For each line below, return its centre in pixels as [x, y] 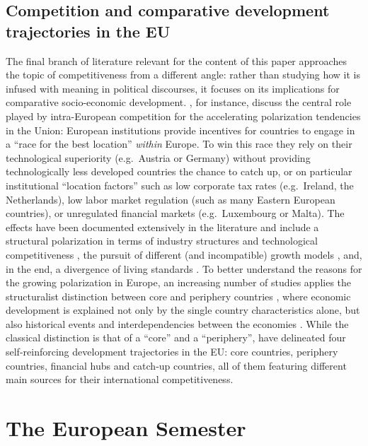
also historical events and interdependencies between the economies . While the [177, 323]
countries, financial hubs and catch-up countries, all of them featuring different [176, 365]
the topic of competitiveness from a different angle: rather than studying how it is [183, 75]
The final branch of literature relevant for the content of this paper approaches [176, 60]
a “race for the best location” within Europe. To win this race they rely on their [179, 144]
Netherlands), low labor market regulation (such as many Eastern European [171, 199]
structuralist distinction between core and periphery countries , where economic [178, 296]
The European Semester [126, 428]
